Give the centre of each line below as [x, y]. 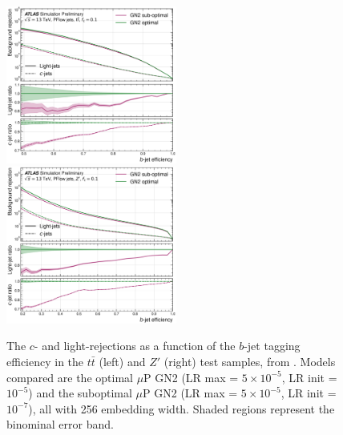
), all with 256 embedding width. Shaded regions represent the [182, 408]
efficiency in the [45, 362]
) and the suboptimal [80, 393]
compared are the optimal [70, 377]
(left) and [122, 362]
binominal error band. [60, 424]
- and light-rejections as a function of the [135, 346]
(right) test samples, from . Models [250, 362]
